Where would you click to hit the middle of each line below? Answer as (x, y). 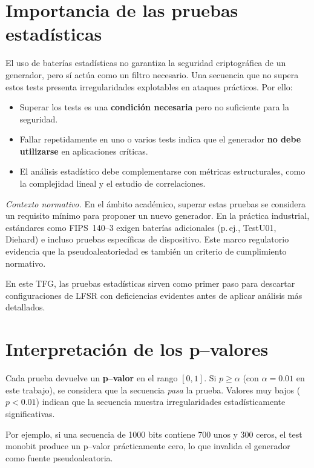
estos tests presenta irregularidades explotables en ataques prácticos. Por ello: (149, 86)
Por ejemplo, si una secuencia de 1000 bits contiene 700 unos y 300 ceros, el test (154, 434)
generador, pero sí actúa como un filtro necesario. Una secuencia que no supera (152, 74)
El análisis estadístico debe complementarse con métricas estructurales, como (162, 171)
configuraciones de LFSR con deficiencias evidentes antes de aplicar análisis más (154, 295)
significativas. (30, 413)
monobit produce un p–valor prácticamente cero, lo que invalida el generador (148, 446)
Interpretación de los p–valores (137, 349)
